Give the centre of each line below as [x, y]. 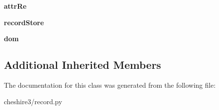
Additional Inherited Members [82, 65]
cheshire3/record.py [33, 101]
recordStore [24, 22]
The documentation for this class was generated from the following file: [110, 85]
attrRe [15, 6]
